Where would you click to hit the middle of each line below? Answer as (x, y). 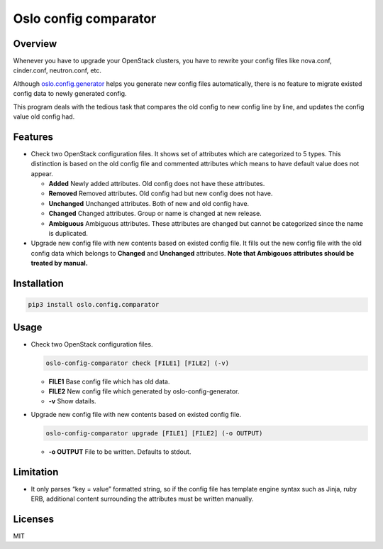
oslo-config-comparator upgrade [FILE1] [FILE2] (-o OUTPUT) (154, 433)
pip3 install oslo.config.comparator (94, 305)
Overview (35, 44)
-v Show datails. (72, 401)
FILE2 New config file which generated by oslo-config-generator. (144, 391)
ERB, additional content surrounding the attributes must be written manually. (142, 499)
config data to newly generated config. (70, 94)
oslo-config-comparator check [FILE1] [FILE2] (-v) (138, 363)
